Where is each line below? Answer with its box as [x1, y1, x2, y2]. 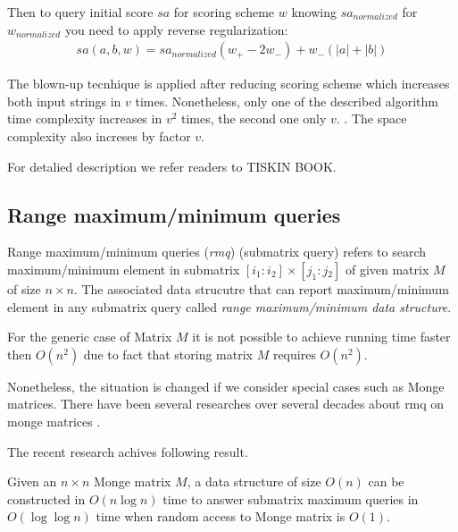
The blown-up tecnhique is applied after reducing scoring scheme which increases [7, 74, 450, 93]
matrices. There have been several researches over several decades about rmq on [7, 394, 445, 413]
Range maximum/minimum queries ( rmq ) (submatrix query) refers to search [7, 242, 427, 261]
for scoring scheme [173, 3, 275, 21]
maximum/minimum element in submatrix [7, 259, 240, 278]
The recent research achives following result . [7, 442, 248, 460]
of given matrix [345, 259, 429, 278]
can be [368, 472, 404, 491]
